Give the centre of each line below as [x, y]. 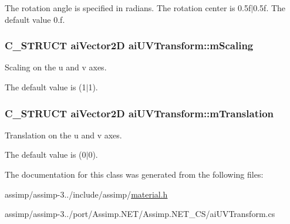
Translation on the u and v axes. [63, 135]
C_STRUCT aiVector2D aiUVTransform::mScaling [129, 45]
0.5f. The [269, 8]
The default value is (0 [45, 155]
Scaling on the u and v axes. [56, 67]
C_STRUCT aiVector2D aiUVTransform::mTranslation [139, 113]
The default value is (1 [45, 87]
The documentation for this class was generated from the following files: [134, 174]
